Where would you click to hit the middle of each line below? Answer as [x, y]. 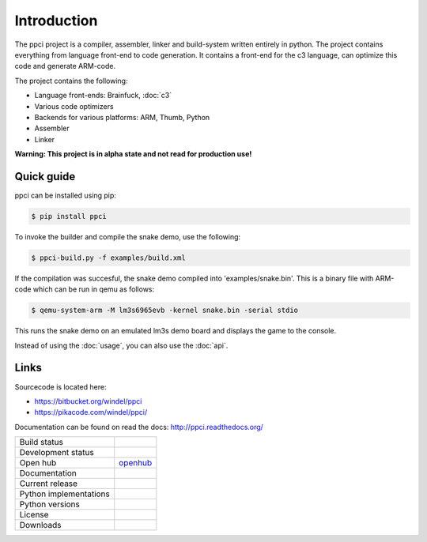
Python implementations [65, 494]
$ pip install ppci [69, 216]
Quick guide [45, 177]
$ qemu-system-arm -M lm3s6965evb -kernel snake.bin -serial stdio [165, 311]
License [34, 515]
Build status [41, 442]
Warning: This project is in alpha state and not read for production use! [133, 154]
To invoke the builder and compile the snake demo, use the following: [128, 236]
